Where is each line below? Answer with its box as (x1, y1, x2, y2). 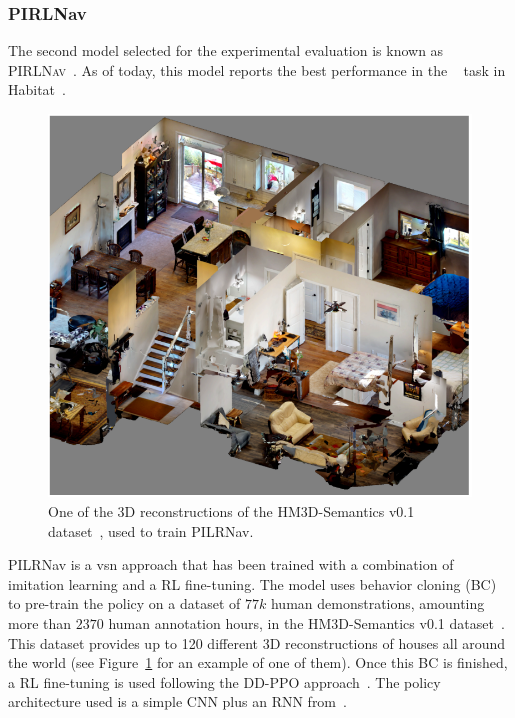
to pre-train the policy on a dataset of (8, 593, 241, 614)
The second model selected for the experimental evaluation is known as (8, 40, 444, 61)
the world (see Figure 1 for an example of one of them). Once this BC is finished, (8, 652, 508, 673)
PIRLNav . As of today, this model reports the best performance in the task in (8, 59, 506, 80)
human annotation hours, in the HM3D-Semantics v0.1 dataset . (108, 613, 505, 634)
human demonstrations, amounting (270, 593, 485, 614)
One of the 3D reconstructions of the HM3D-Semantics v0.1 (48, 501, 415, 522)
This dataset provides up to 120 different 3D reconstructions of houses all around (8, 632, 506, 653)
